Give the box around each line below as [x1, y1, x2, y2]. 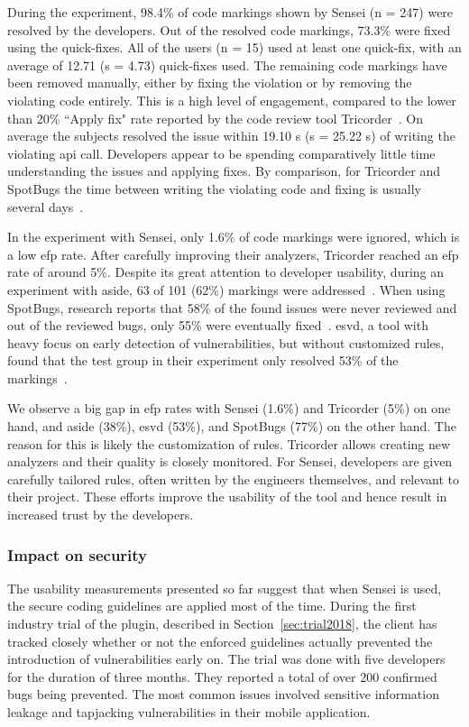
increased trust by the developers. [7, 505, 194, 524]
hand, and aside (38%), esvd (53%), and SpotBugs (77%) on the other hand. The [7, 417, 456, 436]
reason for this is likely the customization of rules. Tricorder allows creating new [7, 434, 451, 453]
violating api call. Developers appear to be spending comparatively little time [7, 143, 436, 162]
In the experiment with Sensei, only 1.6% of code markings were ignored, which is [7, 227, 460, 246]
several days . [7, 197, 84, 216]
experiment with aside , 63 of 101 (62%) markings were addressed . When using [7, 280, 446, 299]
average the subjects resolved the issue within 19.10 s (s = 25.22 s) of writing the [7, 126, 455, 145]
